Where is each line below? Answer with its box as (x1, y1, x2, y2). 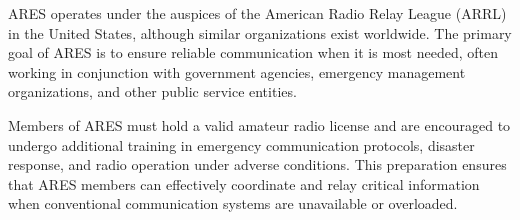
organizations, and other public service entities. (8, 81, 297, 102)
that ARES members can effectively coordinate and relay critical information (8, 173, 480, 194)
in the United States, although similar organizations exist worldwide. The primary (8, 22, 512, 43)
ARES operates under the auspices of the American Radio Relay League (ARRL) (8, 3, 507, 23)
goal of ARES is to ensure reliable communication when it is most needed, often (8, 42, 498, 63)
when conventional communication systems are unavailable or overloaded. (8, 193, 458, 214)
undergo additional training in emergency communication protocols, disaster (8, 134, 475, 155)
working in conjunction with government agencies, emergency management (8, 61, 466, 82)
